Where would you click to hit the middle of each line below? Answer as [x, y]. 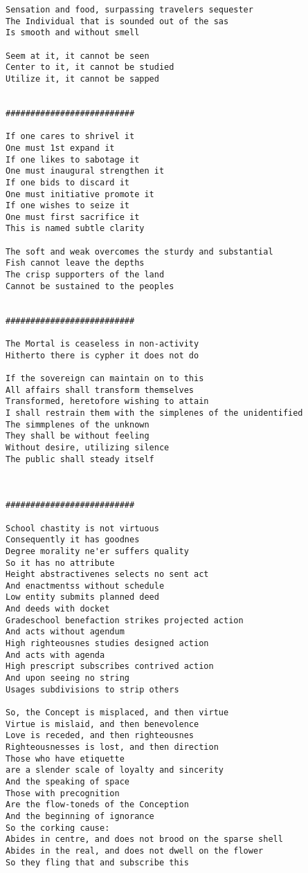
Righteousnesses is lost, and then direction [112, 747]
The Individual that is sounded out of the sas [117, 21]
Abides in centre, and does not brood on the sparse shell [144, 839]
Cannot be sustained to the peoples [90, 286]
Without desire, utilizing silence [88, 447]
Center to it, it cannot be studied [90, 67]
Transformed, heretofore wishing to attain [107, 402]
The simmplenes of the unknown [78, 424]
